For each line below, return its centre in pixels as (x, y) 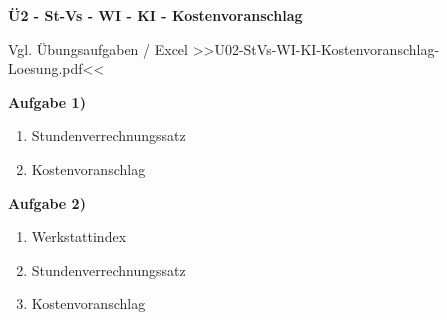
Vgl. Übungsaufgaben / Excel (98, 48)
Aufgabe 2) (47, 202)
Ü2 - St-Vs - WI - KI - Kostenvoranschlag (155, 15)
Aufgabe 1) (47, 101)
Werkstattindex (79, 236)
